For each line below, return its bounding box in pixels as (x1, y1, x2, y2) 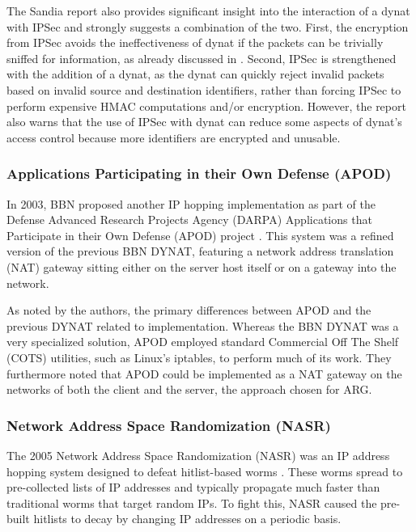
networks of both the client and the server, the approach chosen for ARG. (6, 381, 372, 398)
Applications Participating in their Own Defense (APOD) (6, 163, 392, 184)
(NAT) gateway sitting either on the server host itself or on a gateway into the (6, 258, 397, 275)
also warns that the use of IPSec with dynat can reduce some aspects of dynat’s (6, 113, 402, 130)
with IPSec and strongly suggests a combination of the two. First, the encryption (6, 18, 409, 35)
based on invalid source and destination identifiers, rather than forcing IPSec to (6, 81, 401, 98)
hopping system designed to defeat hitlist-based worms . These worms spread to (6, 462, 403, 479)
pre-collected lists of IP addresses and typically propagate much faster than (6, 479, 380, 496)
